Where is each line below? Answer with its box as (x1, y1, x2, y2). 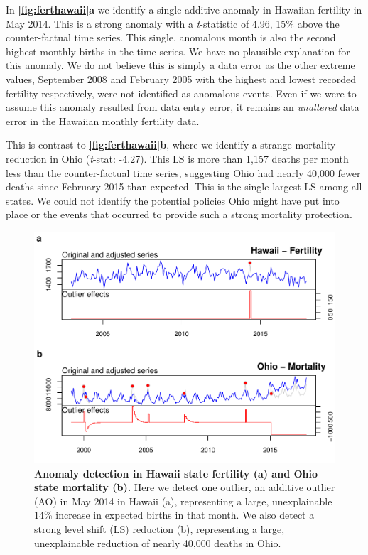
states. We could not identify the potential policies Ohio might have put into (6, 193, 340, 208)
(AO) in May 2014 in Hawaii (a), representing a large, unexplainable (34, 493, 332, 508)
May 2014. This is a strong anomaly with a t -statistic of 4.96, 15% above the (6, 16, 340, 31)
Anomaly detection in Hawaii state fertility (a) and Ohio (34, 465, 318, 480)
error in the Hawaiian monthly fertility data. (6, 113, 200, 128)
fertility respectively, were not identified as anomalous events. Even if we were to (6, 85, 357, 100)
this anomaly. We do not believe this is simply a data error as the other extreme (6, 58, 355, 72)
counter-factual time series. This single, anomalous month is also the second (6, 30, 336, 45)
